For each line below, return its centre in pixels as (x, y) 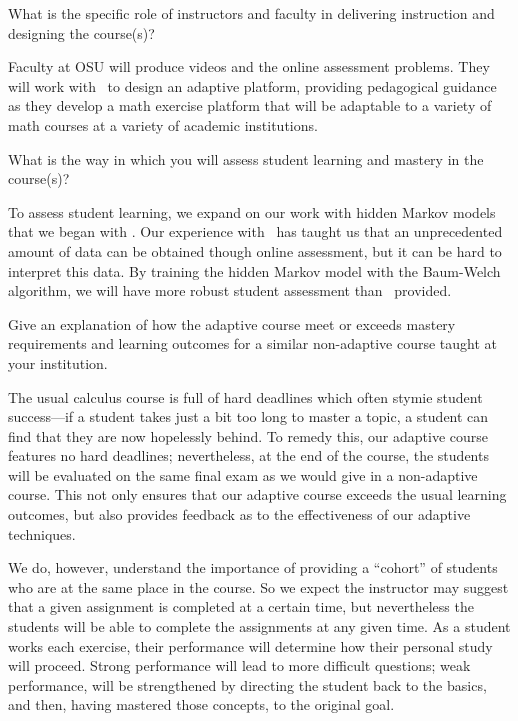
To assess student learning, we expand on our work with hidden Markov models (252, 211)
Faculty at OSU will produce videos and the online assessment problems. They (249, 66)
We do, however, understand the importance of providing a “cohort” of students (253, 567)
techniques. (42, 533)
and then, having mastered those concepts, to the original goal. (201, 704)
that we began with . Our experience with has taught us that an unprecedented (255, 231)
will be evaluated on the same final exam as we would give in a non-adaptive (243, 474)
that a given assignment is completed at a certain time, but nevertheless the (241, 606)
